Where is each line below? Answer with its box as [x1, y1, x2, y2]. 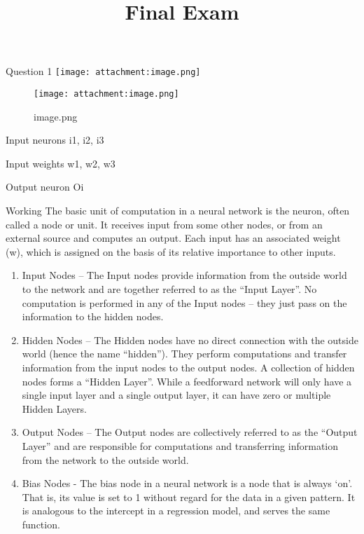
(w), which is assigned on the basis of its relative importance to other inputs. [6, 244, 336, 259]
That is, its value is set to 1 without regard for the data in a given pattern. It [22, 489, 356, 504]
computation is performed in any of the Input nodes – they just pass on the [22, 295, 347, 310]
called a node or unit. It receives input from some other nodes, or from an [6, 217, 323, 231]
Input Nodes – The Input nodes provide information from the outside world [22, 268, 347, 282]
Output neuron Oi [6, 179, 84, 194]
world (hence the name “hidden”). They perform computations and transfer [22, 346, 347, 361]
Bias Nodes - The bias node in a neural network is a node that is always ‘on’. [22, 476, 353, 491]
